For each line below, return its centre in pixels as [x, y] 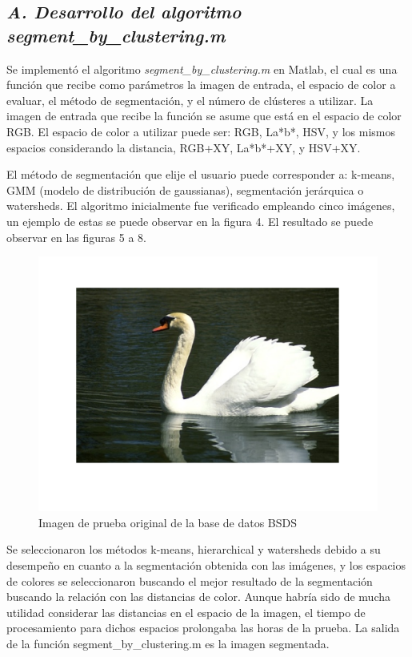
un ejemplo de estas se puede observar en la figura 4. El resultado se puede [190, 221]
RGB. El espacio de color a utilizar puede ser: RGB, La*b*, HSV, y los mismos [201, 131]
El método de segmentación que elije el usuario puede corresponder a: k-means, [201, 174]
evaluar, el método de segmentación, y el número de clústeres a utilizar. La [190, 100]
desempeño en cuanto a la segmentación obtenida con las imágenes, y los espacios [206, 564]
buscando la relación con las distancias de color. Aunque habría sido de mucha [199, 597]
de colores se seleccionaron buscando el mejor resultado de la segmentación [190, 580]
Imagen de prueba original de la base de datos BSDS [168, 522]
